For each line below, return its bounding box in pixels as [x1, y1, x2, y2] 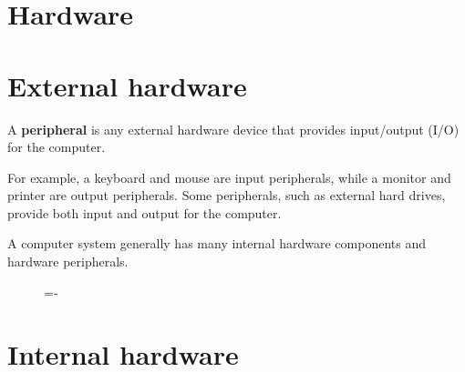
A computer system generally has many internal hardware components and [7, 234, 426, 253]
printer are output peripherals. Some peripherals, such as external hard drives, [7, 186, 446, 205]
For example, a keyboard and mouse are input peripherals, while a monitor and [7, 167, 451, 186]
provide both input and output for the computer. [7, 203, 282, 222]
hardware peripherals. [7, 252, 129, 271]
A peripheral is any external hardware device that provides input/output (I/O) [7, 119, 460, 138]
